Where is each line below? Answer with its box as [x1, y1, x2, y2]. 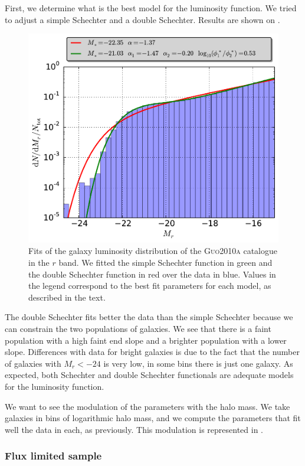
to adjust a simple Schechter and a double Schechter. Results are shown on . [5, 13, 280, 25]
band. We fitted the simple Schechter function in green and [58, 256, 273, 269]
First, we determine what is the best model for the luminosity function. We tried [5, 2, 297, 14]
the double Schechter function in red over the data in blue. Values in [28, 268, 276, 280]
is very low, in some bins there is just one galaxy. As [103, 357, 293, 369]
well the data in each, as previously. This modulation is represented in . [5, 423, 264, 435]
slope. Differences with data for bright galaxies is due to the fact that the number [5, 346, 300, 358]
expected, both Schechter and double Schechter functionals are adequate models [5, 369, 294, 381]
